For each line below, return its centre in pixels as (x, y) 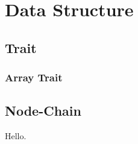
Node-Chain (43, 111)
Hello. (16, 136)
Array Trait (34, 77)
